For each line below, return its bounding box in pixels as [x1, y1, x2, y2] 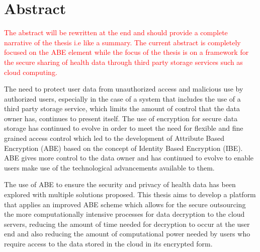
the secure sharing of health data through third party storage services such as [4, 56, 243, 67]
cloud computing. [4, 66, 57, 77]
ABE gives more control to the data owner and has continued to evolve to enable [4, 152, 254, 163]
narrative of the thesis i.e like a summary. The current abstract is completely [4, 37, 241, 47]
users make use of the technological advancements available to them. [4, 162, 215, 173]
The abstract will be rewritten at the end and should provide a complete [4, 27, 228, 38]
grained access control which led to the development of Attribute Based [4, 133, 225, 143]
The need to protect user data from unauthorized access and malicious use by [4, 83, 243, 94]
